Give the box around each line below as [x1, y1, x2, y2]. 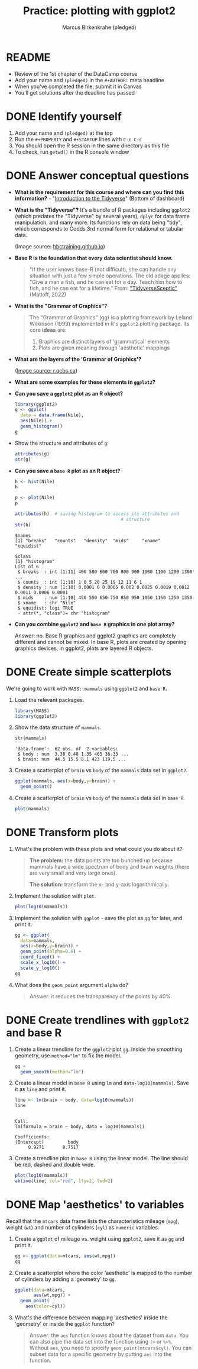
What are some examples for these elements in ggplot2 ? [14, 378, 155, 386]
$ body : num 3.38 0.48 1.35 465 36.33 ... [17, 751, 129, 758]
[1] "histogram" [14, 558, 55, 564]
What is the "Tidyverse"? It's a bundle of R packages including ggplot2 [14, 206, 190, 213]
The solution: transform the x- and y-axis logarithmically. [29, 881, 170, 888]
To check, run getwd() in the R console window [14, 148, 129, 155]
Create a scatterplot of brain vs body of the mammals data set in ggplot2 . [14, 767, 188, 774]
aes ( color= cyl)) [25, 1303, 66, 1309]
